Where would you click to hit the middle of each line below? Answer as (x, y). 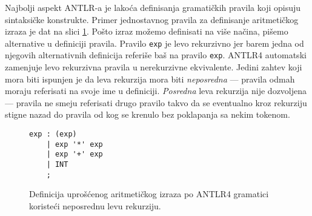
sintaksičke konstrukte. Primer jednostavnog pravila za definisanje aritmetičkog (152, 19)
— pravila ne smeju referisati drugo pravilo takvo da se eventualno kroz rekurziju (156, 102)
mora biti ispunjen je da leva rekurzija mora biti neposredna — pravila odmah (150, 79)
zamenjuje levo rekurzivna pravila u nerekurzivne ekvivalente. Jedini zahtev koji (154, 67)
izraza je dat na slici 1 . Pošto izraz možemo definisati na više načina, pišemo (147, 31)
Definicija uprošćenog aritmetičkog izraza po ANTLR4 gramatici (149, 194)
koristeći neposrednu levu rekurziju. (95, 205)
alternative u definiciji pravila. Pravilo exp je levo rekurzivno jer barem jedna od (154, 43)
